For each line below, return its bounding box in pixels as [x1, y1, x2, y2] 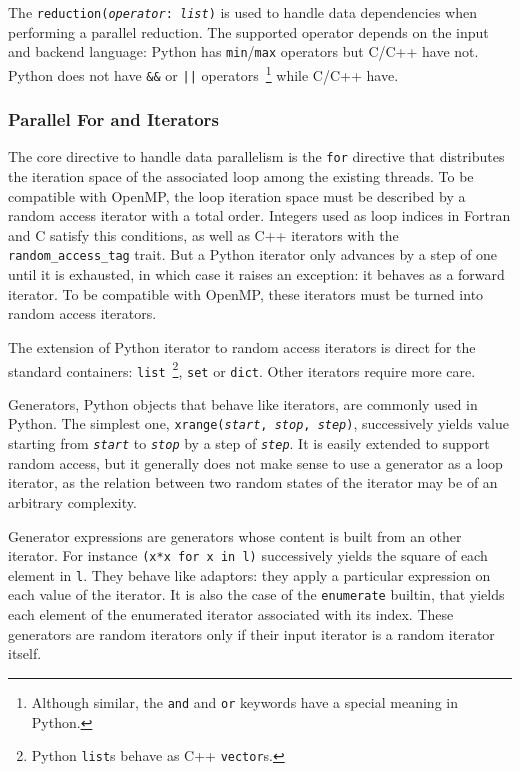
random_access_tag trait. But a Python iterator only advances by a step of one [8, 244, 498, 265]
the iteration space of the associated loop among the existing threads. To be [8, 166, 474, 187]
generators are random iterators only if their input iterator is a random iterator [8, 623, 495, 644]
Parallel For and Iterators [8, 107, 219, 132]
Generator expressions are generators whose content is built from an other [8, 525, 462, 546]
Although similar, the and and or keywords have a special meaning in [31, 691, 458, 712]
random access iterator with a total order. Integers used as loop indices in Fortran [8, 205, 511, 226]
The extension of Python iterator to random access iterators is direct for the [8, 336, 476, 357]
